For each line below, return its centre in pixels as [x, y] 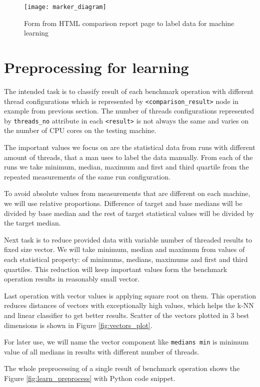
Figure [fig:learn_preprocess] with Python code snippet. [90, 378]
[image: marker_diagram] [65, 7]
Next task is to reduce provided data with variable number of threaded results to [128, 239]
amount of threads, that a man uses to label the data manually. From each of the [128, 157]
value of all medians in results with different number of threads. [102, 351]
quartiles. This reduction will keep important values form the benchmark [116, 269]
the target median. [32, 223]
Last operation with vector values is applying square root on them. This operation [130, 295]
